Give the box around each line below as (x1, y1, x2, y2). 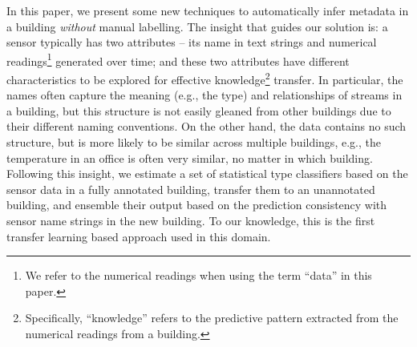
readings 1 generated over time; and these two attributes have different (6, 50, 350, 69)
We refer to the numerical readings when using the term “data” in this (25, 267, 372, 284)
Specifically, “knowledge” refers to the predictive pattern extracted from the (25, 309, 399, 326)
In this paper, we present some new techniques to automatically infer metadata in (6, 2, 409, 18)
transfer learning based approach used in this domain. (6, 228, 271, 244)
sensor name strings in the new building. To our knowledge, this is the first (6, 212, 375, 229)
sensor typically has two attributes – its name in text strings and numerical (6, 34, 377, 50)
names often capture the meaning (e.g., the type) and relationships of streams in (6, 87, 403, 103)
